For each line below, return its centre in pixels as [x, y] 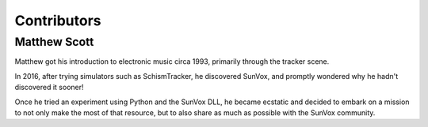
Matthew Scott [54, 42]
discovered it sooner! [49, 88]
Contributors [58, 21]
